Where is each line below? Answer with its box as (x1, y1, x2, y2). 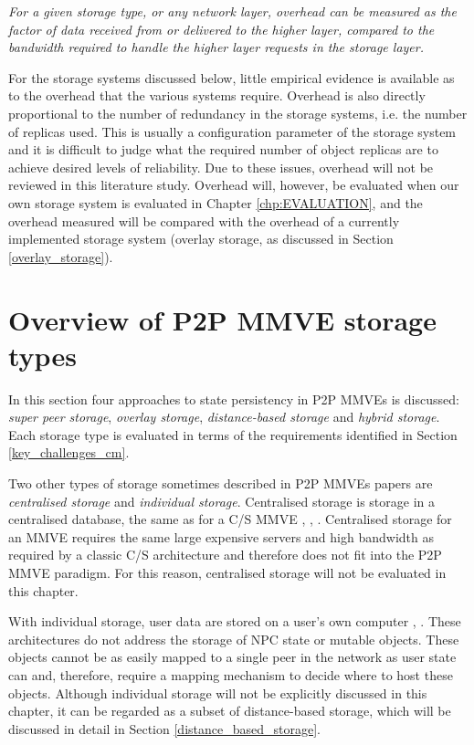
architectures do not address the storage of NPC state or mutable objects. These (8, 629, 459, 648)
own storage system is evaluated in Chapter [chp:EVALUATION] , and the (8, 193, 423, 212)
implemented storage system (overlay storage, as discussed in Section (8, 229, 394, 248)
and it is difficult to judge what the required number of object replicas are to (8, 140, 438, 159)
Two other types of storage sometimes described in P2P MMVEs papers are (8, 474, 433, 492)
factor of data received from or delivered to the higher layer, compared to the (8, 19, 435, 38)
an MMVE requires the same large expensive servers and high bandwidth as (8, 527, 434, 546)
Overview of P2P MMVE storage (8, 300, 437, 338)
